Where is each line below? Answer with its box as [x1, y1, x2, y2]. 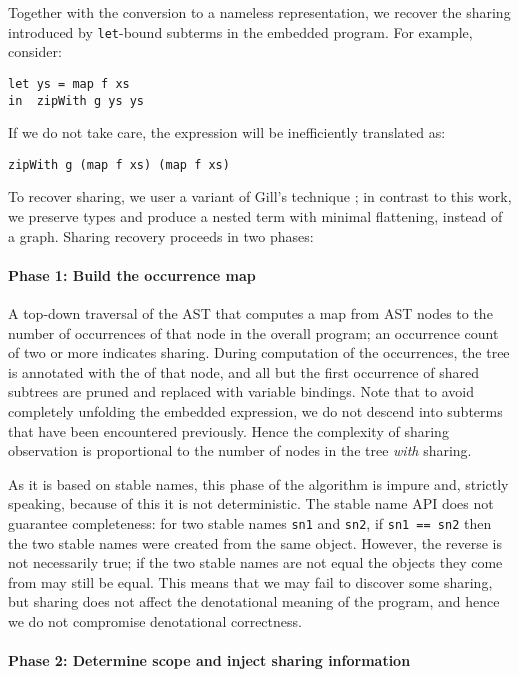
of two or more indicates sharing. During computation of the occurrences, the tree [8, 342, 510, 363]
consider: [8, 41, 62, 62]
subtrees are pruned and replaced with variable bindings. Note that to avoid [8, 381, 474, 402]
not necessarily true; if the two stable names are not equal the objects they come [8, 552, 503, 573]
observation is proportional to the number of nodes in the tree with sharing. [8, 440, 472, 461]
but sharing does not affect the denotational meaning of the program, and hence [8, 591, 500, 612]
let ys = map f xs [8, 76, 130, 91]
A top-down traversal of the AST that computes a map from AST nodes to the [8, 302, 493, 323]
